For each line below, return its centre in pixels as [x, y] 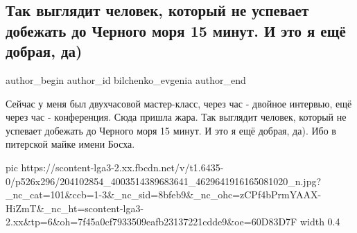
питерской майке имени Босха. [70, 144]
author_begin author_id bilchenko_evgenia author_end [126, 79]
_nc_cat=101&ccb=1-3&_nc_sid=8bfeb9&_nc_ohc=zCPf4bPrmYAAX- [164, 195]
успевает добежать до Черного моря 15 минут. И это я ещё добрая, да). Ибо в [171, 130]
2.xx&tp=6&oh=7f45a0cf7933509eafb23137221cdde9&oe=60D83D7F [151, 222]
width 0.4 [320, 222]
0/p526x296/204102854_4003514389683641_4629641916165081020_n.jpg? [164, 181]
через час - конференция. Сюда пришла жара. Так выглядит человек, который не [176, 117]
